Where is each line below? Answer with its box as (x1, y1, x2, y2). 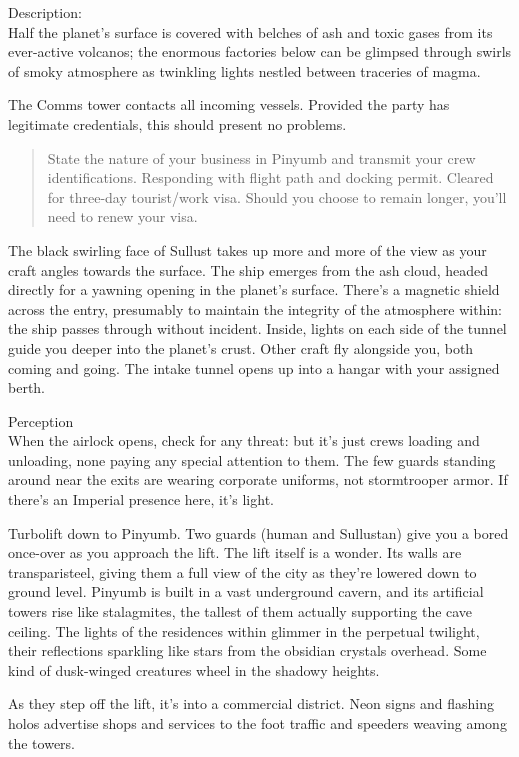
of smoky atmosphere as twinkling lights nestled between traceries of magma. (8, 60, 481, 81)
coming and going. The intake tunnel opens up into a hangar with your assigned (8, 357, 500, 378)
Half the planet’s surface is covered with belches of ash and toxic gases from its (8, 21, 493, 42)
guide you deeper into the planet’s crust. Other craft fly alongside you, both (8, 337, 474, 358)
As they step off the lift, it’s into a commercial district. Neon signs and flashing (8, 693, 494, 714)
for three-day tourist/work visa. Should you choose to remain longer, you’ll (47, 186, 507, 207)
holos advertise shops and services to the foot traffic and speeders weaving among (8, 713, 507, 733)
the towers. (8, 732, 75, 753)
